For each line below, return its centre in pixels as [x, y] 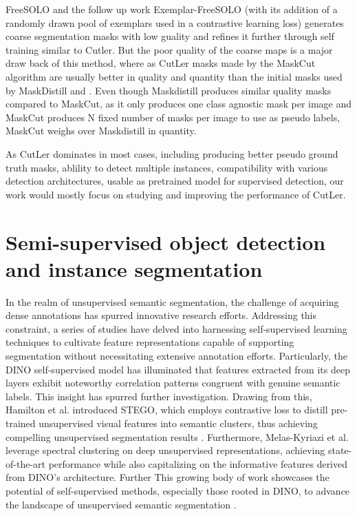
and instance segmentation [134, 268]
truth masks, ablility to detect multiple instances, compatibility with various [167, 167]
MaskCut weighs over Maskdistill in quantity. [101, 131]
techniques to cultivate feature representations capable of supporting [150, 342]
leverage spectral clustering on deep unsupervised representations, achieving [165, 450]
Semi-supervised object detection [166, 241]
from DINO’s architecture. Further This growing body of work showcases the [167, 477]
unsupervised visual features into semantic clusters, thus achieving [178, 423]
